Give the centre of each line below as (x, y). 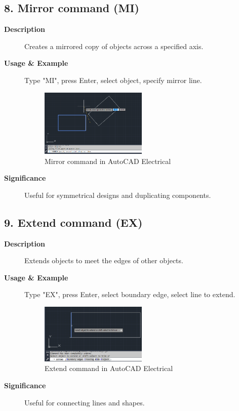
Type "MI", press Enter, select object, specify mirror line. (113, 80)
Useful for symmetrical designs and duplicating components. (118, 195)
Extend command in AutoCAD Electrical (109, 368)
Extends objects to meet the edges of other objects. (104, 260)
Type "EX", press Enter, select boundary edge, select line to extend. (130, 294)
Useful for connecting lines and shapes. (85, 402)
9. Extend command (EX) (73, 222)
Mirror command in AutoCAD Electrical (108, 161)
